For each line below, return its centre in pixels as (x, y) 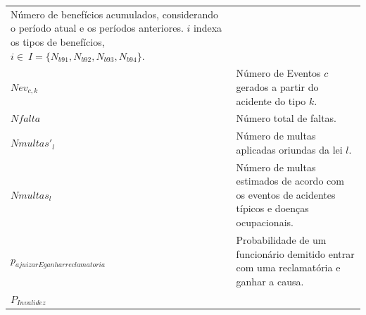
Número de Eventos (278, 73)
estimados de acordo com (290, 181)
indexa (208, 28)
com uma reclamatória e (288, 267)
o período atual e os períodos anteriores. (97, 28)
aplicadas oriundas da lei (289, 149)
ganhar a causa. (270, 281)
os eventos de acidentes (286, 194)
